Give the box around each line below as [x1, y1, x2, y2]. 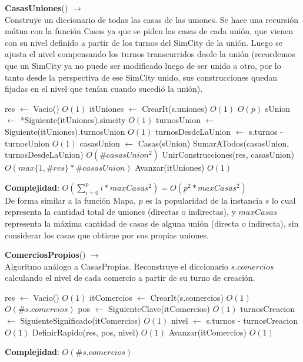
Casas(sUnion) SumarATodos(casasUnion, [138, 137, 289, 149]
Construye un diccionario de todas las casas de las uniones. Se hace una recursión [5, 13, 298, 25]
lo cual [272, 194, 296, 206]
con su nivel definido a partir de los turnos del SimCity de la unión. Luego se [5, 36, 282, 48]
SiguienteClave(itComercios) [108, 303, 210, 315]
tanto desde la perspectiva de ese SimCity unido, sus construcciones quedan [5, 71, 277, 83]
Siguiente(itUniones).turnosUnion [5, 125, 125, 137]
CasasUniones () [5, 2, 68, 14]
